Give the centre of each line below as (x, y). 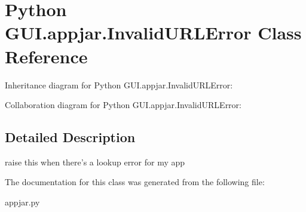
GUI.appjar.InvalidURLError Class (153, 33)
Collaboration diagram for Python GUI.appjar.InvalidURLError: (123, 105)
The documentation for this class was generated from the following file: (135, 182)
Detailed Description (70, 137)
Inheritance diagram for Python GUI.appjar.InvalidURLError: (119, 85)
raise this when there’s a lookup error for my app (95, 162)
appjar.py (22, 202)
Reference (46, 56)
